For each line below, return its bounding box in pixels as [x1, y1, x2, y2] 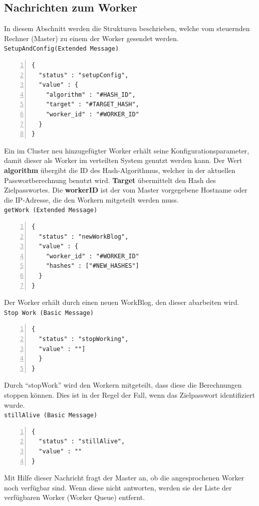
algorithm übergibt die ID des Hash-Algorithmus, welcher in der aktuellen [4, 164, 235, 175]
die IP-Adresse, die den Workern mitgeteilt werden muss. [4, 194, 179, 205]
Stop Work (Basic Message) [4, 309, 94, 316]
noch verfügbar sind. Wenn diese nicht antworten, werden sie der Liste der [4, 482, 232, 492]
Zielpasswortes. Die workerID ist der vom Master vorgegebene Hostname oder [4, 185, 247, 195]
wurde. [4, 399, 25, 410]
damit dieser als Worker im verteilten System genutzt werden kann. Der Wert [4, 155, 242, 165]
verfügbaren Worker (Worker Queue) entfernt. [4, 492, 145, 502]
